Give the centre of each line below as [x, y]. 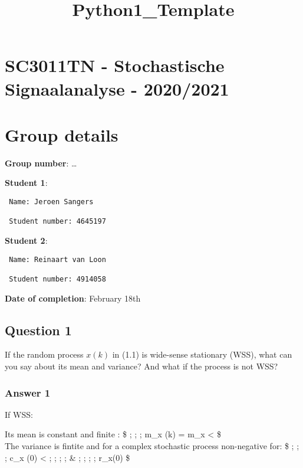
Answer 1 [28, 392]
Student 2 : [26, 240]
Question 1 [38, 330]
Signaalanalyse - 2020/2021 [117, 88]
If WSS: [19, 414]
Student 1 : [26, 183]
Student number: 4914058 [57, 279]
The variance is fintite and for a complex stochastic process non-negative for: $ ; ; [152, 445]
